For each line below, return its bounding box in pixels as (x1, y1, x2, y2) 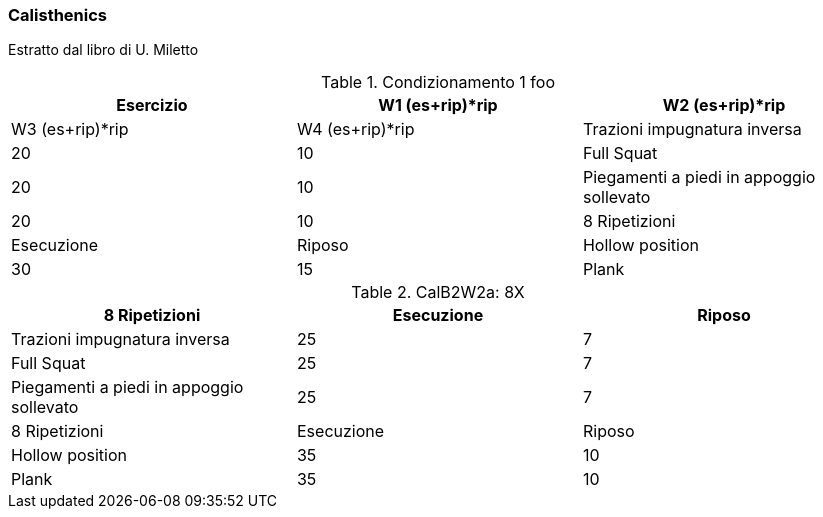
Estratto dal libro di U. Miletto (8, 41, 199, 59)
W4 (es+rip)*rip (296, 119, 415, 140)
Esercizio (116, 95, 188, 116)
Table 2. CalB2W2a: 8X (351, 282, 525, 303)
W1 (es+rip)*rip (378, 95, 498, 116)
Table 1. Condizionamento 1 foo (320, 72, 556, 93)
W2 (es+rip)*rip (662, 95, 786, 116)
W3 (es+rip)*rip (11, 119, 129, 140)
